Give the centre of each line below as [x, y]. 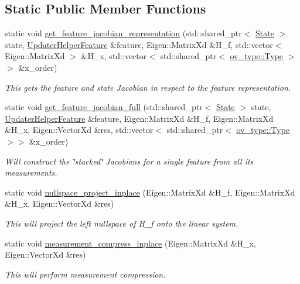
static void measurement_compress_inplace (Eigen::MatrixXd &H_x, [130, 243]
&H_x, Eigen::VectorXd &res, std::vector [79, 130]
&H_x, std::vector [114, 56]
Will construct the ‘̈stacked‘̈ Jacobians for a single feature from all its [129, 161]
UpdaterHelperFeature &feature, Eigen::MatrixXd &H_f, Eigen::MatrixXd [139, 118]
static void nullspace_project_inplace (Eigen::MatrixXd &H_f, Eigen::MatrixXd [150, 192]
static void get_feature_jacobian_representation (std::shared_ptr [123, 33]
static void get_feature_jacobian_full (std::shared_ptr [104, 107]
